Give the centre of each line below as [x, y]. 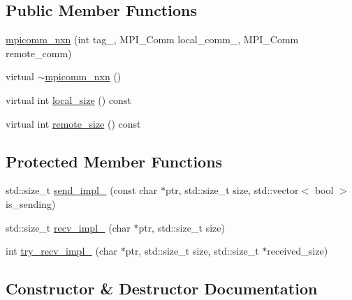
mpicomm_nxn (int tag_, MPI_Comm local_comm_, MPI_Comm [152, 39]
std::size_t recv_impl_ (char [68, 227]
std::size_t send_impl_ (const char [82, 190]
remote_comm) [39, 53]
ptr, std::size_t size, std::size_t [192, 251]
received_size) [298, 251]
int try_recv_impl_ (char [61, 251]
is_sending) [31, 203]
